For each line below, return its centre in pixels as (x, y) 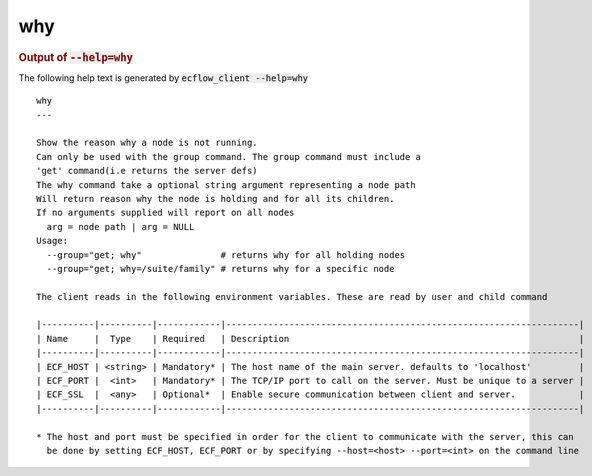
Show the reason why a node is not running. (147, 143)
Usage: (52, 241)
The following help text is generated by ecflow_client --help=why (163, 77)
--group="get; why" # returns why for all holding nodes (226, 254)
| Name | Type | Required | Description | (310, 338)
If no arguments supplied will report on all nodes (165, 213)
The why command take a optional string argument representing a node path (226, 184)
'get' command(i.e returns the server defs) (147, 171)
